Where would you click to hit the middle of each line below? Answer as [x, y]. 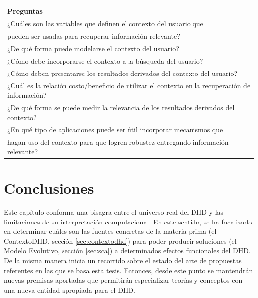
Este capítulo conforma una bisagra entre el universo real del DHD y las [114, 212]
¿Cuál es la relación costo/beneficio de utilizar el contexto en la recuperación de [129, 85]
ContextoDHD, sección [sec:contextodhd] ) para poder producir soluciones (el [120, 241]
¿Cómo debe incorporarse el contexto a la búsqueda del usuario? [105, 60]
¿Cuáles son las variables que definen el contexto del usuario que [105, 24]
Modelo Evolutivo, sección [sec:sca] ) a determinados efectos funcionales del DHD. [127, 251]
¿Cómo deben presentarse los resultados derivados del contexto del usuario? [123, 73]
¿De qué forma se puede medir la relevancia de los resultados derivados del [121, 107]
